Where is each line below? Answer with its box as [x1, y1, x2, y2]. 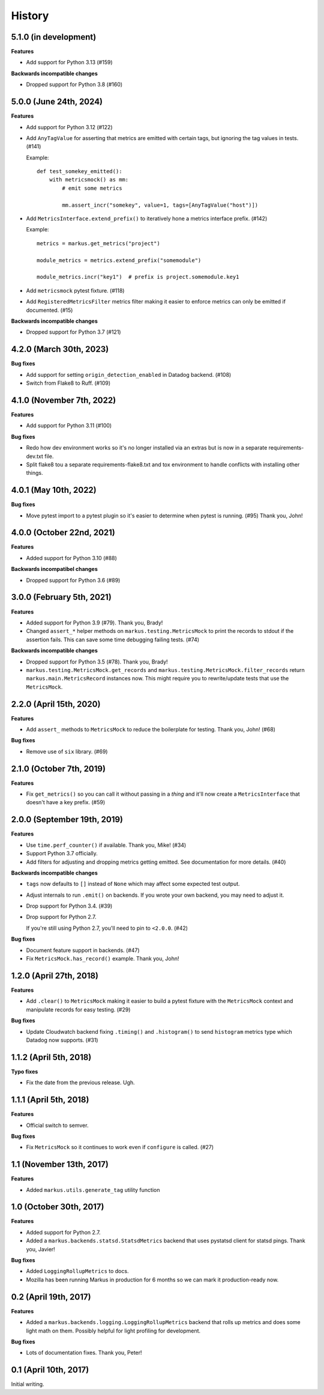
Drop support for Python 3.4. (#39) [26, 902, 113, 910]
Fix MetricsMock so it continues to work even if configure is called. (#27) [26, 1144, 214, 1151]
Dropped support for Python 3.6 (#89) [26, 576, 121, 584]
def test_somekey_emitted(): [37, 168, 122, 175]
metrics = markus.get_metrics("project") [37, 240, 160, 246]
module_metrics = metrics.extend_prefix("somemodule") [37, 257, 202, 264]
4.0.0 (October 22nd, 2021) [11, 528, 115, 538]
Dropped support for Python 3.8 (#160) [26, 81, 123, 88]
